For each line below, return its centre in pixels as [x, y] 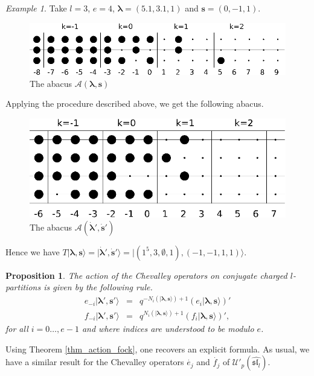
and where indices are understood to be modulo [168, 328]
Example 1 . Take [36, 8]
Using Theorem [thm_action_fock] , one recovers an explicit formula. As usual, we [158, 349]
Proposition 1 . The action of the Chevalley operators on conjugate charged [146, 275]
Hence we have [33, 251]
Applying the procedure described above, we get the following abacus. [135, 104]
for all [17, 328]
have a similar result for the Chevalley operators [95, 362]
